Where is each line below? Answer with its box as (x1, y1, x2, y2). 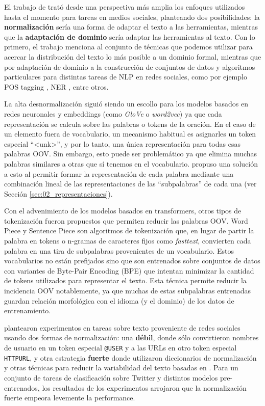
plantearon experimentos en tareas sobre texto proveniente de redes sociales (4, 322, 240, 333)
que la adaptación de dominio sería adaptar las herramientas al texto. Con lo (4, 31, 255, 42)
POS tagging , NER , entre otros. (4, 81, 109, 92)
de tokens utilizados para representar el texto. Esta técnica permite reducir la (4, 275, 247, 286)
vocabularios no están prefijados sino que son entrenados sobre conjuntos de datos (4, 255, 260, 266)
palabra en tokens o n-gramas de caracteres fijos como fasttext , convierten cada (4, 235, 251, 246)
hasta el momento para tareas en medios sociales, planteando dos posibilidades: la (4, 11, 260, 22)
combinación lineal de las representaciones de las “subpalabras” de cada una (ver (4, 178, 257, 189)
